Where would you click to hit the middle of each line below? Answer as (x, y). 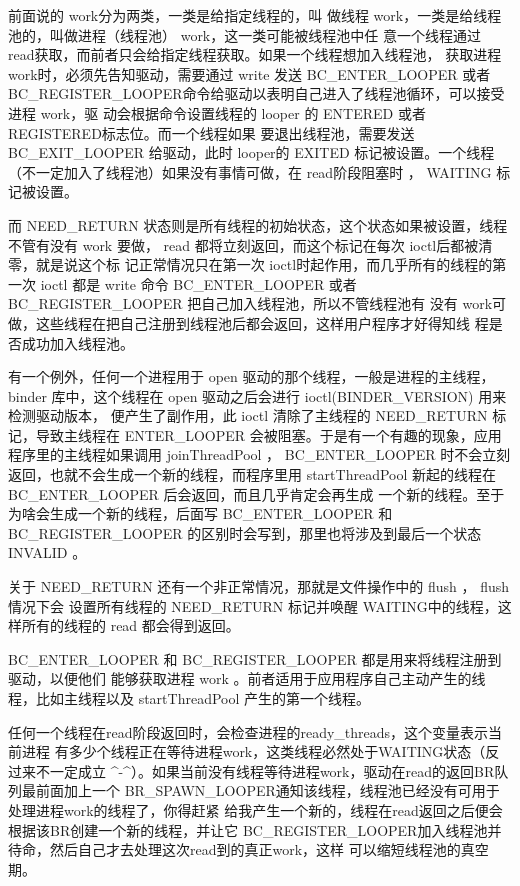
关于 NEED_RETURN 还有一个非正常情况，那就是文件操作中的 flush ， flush (259, 586)
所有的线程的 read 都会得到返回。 (130, 625)
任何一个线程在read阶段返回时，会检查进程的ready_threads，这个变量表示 (248, 731)
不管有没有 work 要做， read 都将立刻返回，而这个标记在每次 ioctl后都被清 (250, 244)
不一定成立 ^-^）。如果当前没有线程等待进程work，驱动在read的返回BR (265, 770)
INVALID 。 (47, 552)
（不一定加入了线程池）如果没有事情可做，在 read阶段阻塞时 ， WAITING (250, 171)
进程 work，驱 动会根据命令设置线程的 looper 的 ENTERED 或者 (217, 112)
